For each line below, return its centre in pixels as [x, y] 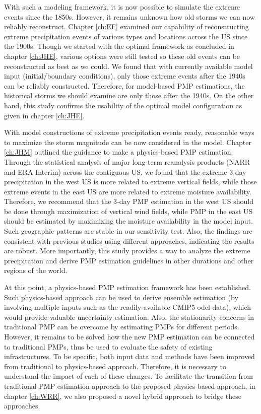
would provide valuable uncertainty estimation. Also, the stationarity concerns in [129, 317]
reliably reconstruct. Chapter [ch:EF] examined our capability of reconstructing [126, 26]
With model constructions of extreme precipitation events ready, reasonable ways [129, 132]
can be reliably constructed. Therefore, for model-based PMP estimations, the [124, 85]
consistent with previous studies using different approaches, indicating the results [129, 240]
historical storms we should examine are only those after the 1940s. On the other [129, 95]
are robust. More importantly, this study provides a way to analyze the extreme [127, 251]
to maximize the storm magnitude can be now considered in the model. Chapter [128, 142]
